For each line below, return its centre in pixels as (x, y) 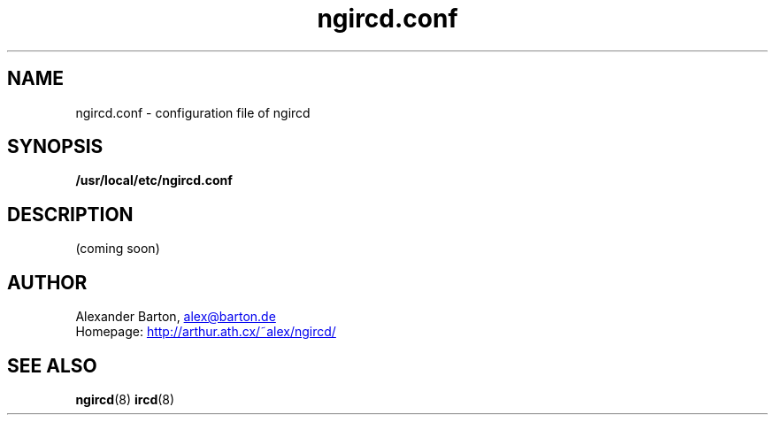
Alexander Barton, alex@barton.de (176, 317)
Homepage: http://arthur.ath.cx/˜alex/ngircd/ (206, 332)
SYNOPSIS (55, 147)
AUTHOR (47, 282)
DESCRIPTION (70, 214)
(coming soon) (118, 249)
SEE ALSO (52, 365)
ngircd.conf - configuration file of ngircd (193, 112)
